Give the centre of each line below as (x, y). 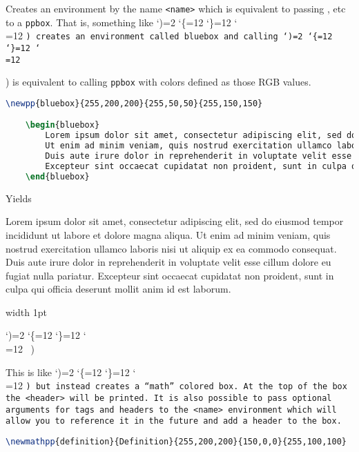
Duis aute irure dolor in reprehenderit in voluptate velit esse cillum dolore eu (168, 262)
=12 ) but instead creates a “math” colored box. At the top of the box (176, 385)
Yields (19, 198)
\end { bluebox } (57, 176)
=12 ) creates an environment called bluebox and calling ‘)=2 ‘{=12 (169, 36)
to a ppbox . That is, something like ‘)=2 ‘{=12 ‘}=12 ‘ (122, 22)
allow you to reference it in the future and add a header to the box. (174, 421)
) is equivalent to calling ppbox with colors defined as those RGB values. (158, 82)
